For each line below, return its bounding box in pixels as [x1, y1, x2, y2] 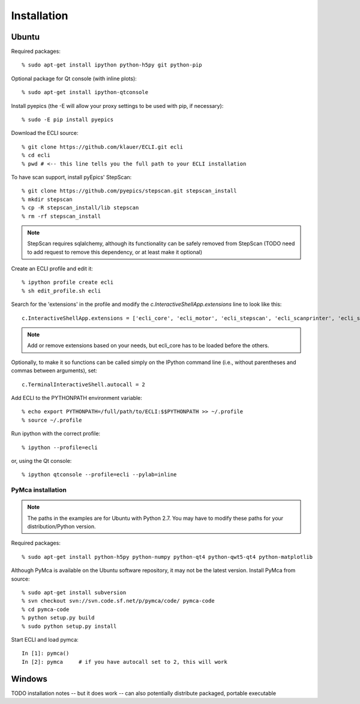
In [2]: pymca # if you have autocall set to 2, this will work [22, 658, 227, 665]
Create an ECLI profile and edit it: [11, 265, 93, 272]
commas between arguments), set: [11, 367, 97, 374]
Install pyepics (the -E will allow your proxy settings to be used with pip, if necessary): [11, 102, 224, 109]
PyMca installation [11, 486, 67, 494]
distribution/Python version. [27, 523, 96, 530]
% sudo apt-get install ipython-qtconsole [22, 89, 149, 96]
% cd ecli [22, 152, 50, 159]
